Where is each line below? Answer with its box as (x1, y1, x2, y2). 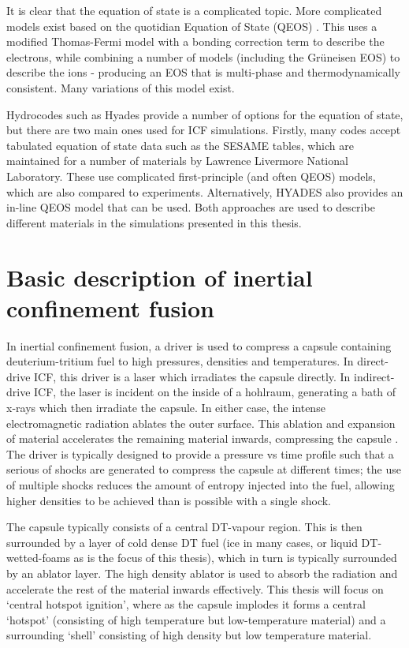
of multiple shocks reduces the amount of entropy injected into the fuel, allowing (6, 476, 395, 493)
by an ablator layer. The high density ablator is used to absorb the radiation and (6, 564, 398, 581)
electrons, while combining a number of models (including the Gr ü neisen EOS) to (6, 48, 400, 65)
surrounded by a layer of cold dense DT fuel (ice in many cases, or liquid (6, 534, 358, 550)
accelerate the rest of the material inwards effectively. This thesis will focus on (6, 580, 384, 597)
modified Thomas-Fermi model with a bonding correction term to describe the (6, 33, 385, 50)
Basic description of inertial (6, 260, 313, 293)
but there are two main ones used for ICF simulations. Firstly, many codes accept (6, 122, 401, 138)
